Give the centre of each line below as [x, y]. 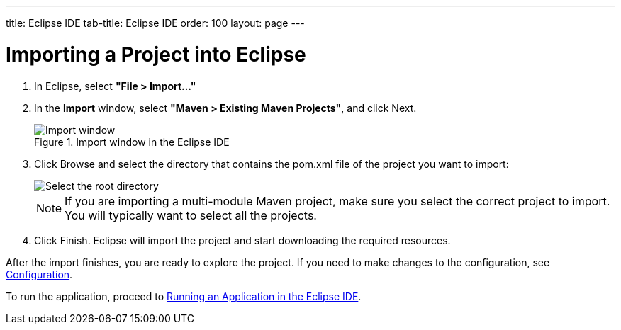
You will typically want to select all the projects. [191, 215]
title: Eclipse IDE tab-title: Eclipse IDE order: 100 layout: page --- [155, 23]
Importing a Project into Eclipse [156, 54]
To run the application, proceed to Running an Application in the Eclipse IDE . [184, 296]
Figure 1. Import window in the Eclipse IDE [132, 142]
